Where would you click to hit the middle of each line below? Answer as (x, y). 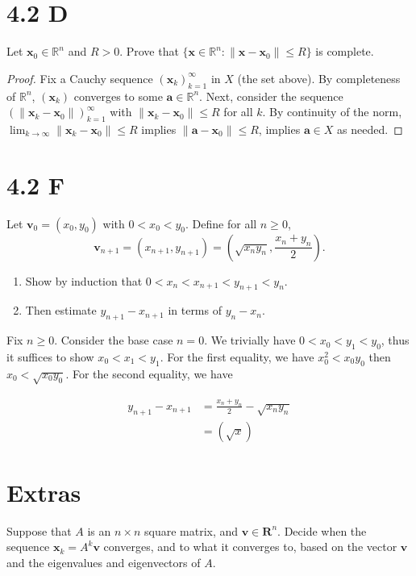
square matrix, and (191, 530)
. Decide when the (322, 530)
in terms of (195, 310)
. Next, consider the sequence (271, 96)
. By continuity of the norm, (332, 112)
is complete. (345, 51)
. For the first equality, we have (237, 357)
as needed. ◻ (370, 129)
